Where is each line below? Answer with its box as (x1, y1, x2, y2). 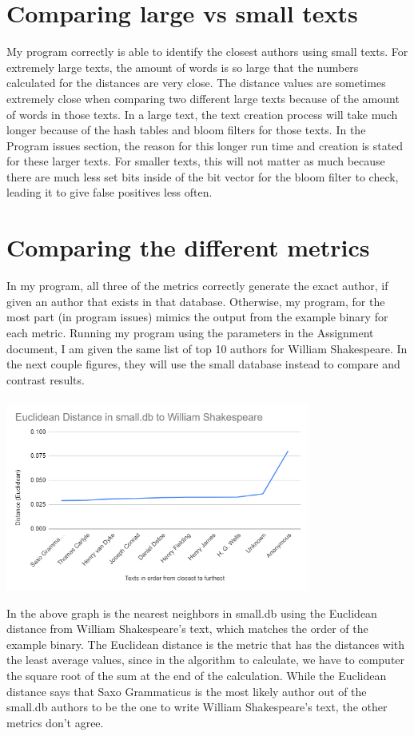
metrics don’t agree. (6, 714, 104, 730)
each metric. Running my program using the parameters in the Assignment (6, 324, 374, 340)
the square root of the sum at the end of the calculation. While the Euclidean (6, 666, 387, 683)
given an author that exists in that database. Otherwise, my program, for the (6, 292, 385, 309)
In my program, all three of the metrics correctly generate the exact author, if (6, 277, 388, 294)
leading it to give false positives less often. (6, 184, 213, 201)
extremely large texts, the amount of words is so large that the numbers (6, 58, 359, 75)
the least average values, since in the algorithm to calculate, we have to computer (6, 651, 405, 668)
